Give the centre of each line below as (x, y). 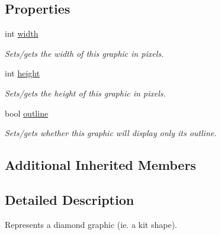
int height (23, 73)
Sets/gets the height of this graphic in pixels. (85, 93)
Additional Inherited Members (100, 165)
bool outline (27, 113)
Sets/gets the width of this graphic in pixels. (84, 53)
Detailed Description (70, 199)
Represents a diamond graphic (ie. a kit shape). (91, 224)
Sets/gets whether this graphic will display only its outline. (111, 133)
